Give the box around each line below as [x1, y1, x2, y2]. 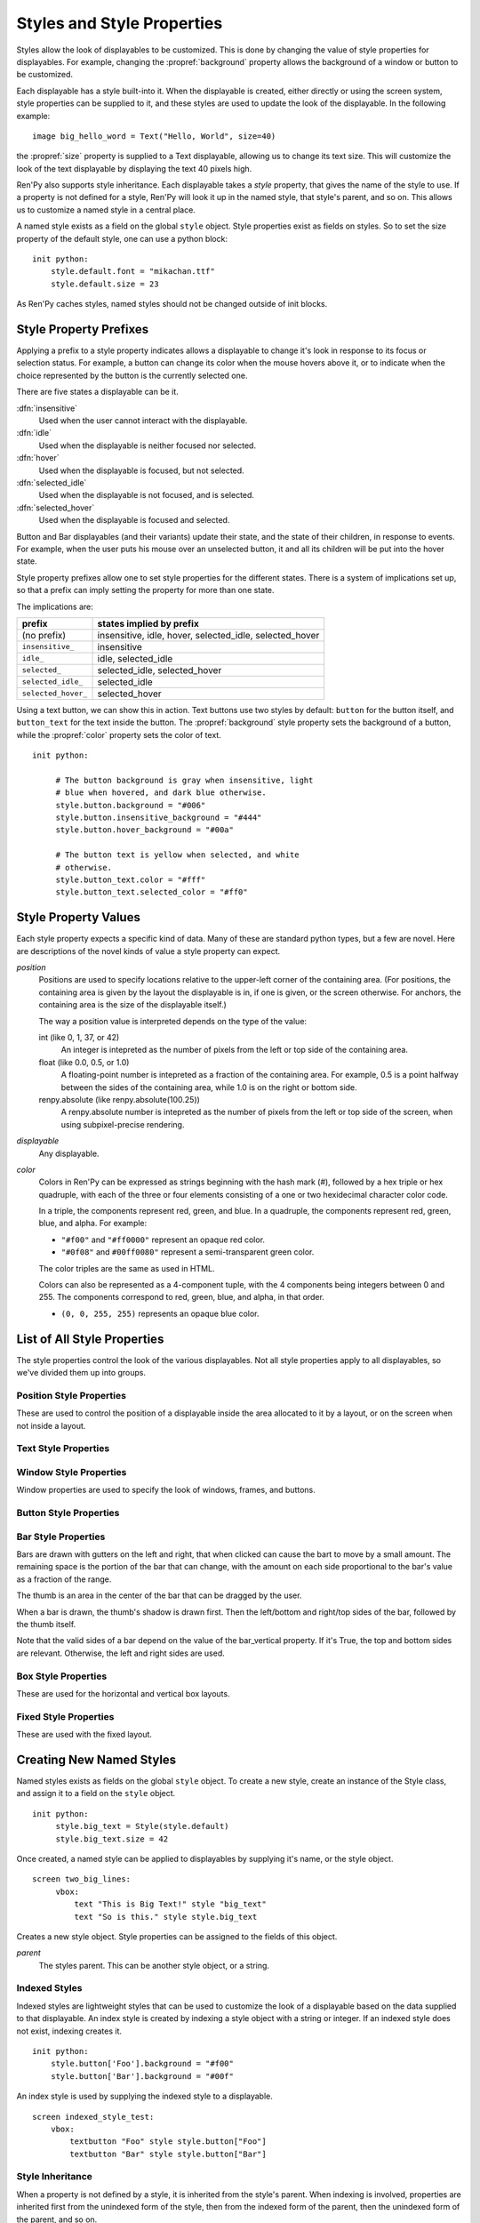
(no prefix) [21, 629, 67, 641]
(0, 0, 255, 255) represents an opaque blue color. [60, 1308, 260, 1319]
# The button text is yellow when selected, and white [55, 850, 300, 860]
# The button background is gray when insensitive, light [55, 774, 314, 785]
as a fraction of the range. [16, 1574, 112, 1585]
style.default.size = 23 [50, 278, 159, 289]
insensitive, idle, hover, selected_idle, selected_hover [97, 629, 320, 641]
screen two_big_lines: [32, 1874, 132, 1884]
